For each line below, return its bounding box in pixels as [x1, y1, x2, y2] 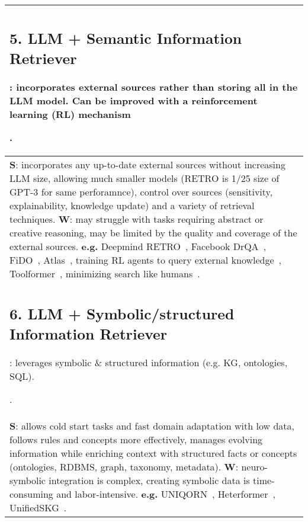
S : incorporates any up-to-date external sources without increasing [9, 157, 285, 171]
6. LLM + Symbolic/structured [9, 303, 235, 324]
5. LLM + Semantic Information [9, 27, 242, 48]
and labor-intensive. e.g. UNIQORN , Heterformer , [56, 487, 275, 501]
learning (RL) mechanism [9, 107, 131, 121]
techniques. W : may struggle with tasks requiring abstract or [9, 212, 264, 226]
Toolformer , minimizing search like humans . [9, 266, 200, 280]
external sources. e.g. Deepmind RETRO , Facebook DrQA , [9, 239, 267, 253]
